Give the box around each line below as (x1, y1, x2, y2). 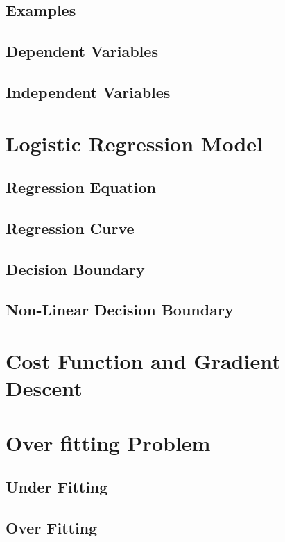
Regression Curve (6, 217, 135, 238)
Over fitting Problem (6, 428, 211, 457)
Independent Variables (6, 81, 171, 102)
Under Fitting (6, 476, 108, 498)
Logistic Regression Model (6, 129, 263, 157)
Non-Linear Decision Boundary (6, 299, 234, 320)
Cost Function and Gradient (6, 347, 281, 375)
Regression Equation (6, 176, 156, 198)
